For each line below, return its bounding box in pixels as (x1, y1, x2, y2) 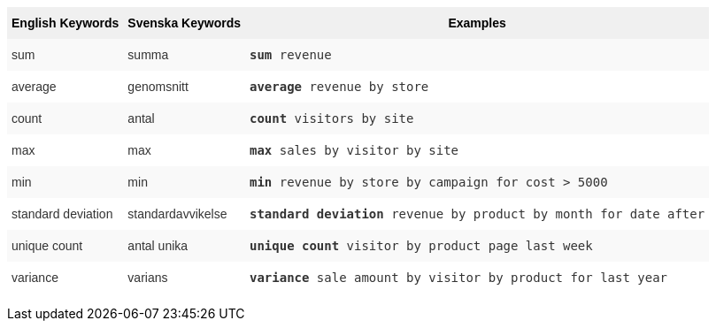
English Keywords (12, 16, 119, 30)
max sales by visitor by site (249, 143, 458, 157)
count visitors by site (249, 111, 414, 126)
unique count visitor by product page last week (249, 239, 593, 253)
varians (127, 271, 168, 285)
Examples (448, 16, 506, 30)
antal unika (127, 239, 189, 253)
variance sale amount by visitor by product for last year (249, 271, 667, 285)
